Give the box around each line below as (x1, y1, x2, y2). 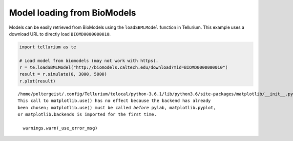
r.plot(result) (19, 78, 56, 84)
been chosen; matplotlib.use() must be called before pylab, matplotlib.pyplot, (18, 105, 216, 110)
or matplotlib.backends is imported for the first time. (18, 112, 157, 117)
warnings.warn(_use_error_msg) (22, 125, 98, 131)
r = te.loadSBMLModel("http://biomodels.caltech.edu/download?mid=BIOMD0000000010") (19, 65, 228, 70)
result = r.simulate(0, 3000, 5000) (19, 71, 107, 77)
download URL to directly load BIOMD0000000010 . (9, 31, 111, 37)
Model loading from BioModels (9, 7, 136, 18)
